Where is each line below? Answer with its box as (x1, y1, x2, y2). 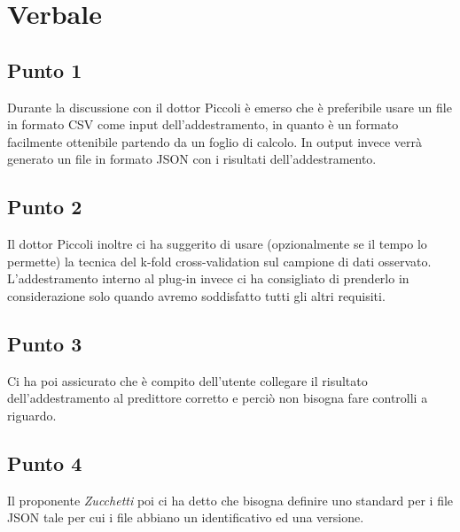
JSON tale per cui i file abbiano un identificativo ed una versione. (7, 508, 364, 527)
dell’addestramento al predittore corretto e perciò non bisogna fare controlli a (7, 389, 428, 407)
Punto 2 (7, 193, 82, 220)
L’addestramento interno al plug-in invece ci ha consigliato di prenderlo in (7, 269, 409, 288)
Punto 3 (7, 329, 82, 357)
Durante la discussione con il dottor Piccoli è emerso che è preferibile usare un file (7, 97, 452, 116)
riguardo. (7, 405, 57, 424)
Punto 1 (7, 56, 82, 83)
